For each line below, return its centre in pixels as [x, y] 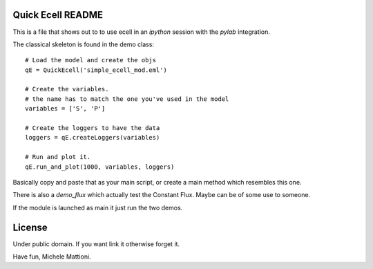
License [30, 227]
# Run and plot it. [58, 157]
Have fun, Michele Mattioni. [52, 257]
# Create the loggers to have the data [93, 128]
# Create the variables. [67, 89]
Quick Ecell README [58, 15]
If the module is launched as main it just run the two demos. [98, 207]
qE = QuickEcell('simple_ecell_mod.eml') [96, 70]
